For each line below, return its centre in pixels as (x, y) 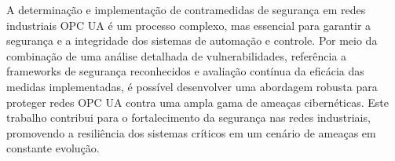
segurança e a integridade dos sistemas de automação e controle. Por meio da (192, 40)
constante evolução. (53, 148)
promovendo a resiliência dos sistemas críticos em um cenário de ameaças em (191, 132)
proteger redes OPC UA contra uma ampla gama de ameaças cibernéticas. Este (197, 102)
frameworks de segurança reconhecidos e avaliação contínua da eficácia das (185, 71)
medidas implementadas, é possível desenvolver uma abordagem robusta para (192, 86)
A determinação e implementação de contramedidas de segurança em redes (186, 9)
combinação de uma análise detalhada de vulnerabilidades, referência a (177, 55)
